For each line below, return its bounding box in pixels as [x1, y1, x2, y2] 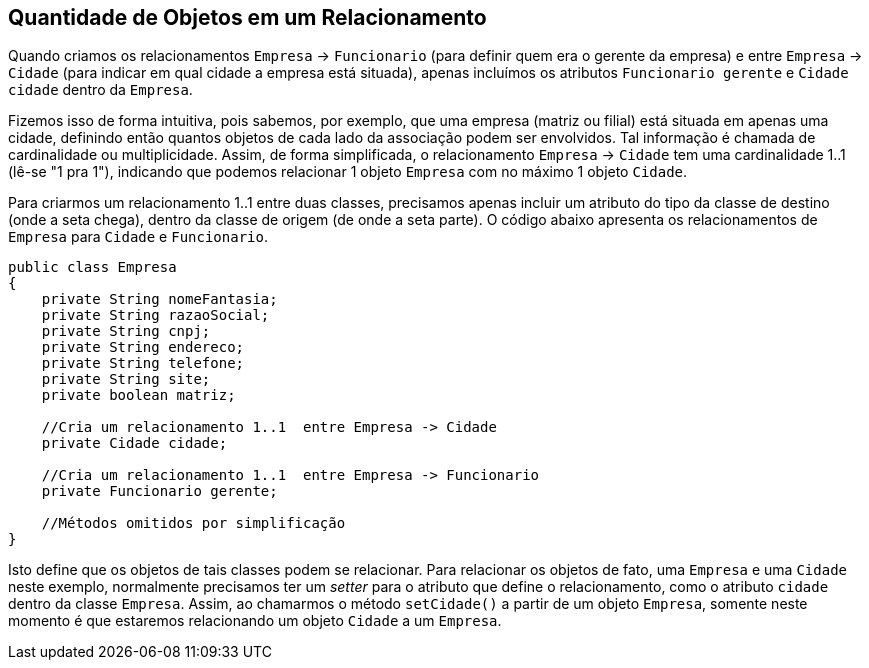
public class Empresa [8, 259, 177, 276]
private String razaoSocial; [41, 307, 270, 324]
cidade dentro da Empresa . [8, 81, 193, 99]
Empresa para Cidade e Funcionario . [8, 228, 268, 246]
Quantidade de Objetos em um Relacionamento [8, 5, 487, 30]
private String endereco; [41, 339, 245, 356]
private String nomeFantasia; [41, 291, 278, 308]
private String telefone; [41, 355, 245, 372]
